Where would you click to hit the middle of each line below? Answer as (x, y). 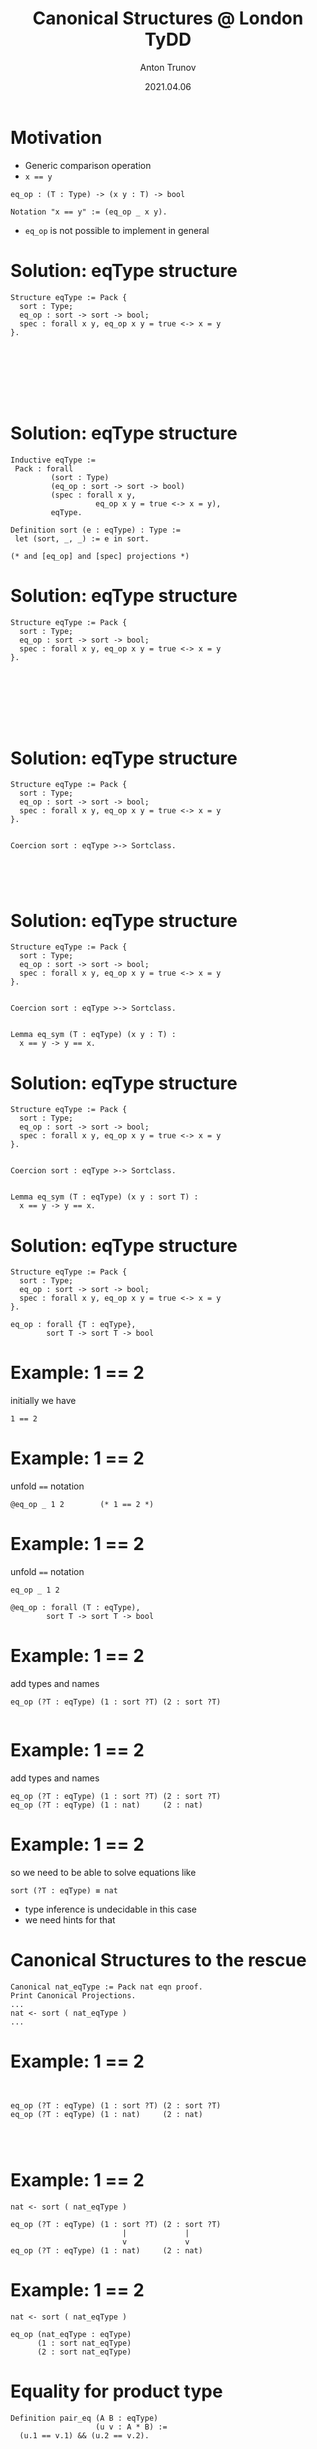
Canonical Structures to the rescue (158, 1960)
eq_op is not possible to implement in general (117, 230)
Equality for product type (116, 2391)
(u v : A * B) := (131, 2427)
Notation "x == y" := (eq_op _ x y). (89, 212)
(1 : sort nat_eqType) (84, 2343)
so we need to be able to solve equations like (103, 1872)
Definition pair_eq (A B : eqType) (84, 2418)
